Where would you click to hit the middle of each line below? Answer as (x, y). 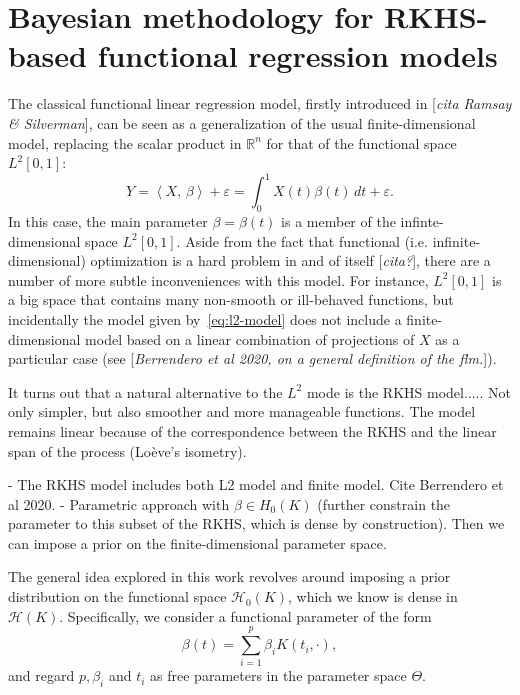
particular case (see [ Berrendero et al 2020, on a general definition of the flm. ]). (252, 358)
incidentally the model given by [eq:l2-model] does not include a (205, 318)
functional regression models (297, 55)
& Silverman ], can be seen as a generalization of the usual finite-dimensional (242, 122)
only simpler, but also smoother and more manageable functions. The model (242, 411)
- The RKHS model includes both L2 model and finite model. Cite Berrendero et (256, 484)
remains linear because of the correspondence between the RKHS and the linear (252, 430)
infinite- (456, 240)
